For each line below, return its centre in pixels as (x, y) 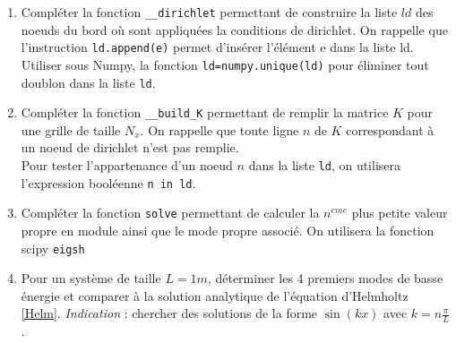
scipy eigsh (53, 248)
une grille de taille (71, 129)
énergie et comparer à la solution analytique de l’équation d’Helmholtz (215, 295)
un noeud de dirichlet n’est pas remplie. (130, 147)
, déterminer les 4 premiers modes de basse (325, 278)
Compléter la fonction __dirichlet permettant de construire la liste (209, 12)
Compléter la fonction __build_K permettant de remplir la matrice (205, 112)
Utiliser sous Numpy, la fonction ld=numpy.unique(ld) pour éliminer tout (225, 64)
